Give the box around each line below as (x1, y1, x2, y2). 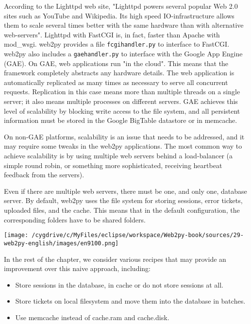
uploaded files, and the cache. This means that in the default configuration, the (4, 205, 240, 215)
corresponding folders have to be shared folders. (4, 214, 146, 224)
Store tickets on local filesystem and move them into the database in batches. (15, 296, 246, 306)
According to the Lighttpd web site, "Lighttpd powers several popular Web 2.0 (4, 1, 238, 11)
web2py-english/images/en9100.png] (4, 239, 119, 247)
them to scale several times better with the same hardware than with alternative (4, 20, 244, 30)
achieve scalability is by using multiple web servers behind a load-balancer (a (4, 151, 233, 161)
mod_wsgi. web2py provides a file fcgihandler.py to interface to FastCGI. (4, 39, 230, 49)
